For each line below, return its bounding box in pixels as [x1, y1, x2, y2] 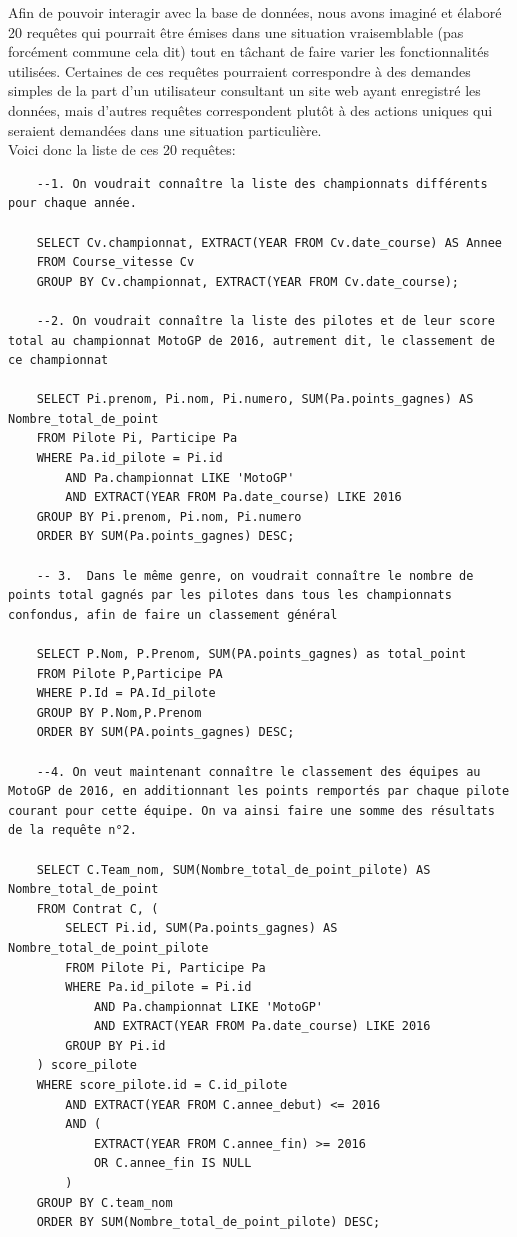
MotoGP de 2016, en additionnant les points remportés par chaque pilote [8, 784, 510, 799]
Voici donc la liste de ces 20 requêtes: [8, 139, 236, 160]
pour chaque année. [8, 196, 137, 211]
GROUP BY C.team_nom [36, 1195, 173, 1210]
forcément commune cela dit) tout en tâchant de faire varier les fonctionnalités [8, 41, 489, 62]
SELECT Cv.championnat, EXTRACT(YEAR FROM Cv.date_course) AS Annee [36, 235, 502, 250]
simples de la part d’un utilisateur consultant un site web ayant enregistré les [8, 80, 481, 101]
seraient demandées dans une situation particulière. [8, 119, 322, 140]
